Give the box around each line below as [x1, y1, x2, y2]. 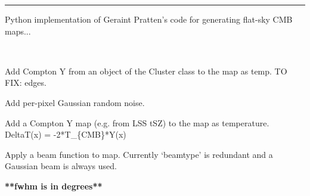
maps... [5, 24, 31, 37]
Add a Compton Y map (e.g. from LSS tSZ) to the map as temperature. [5, 116, 269, 129]
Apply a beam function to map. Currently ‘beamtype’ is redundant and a [5, 148, 273, 160]
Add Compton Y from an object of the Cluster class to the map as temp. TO [5, 64, 287, 77]
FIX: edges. [5, 76, 46, 89]
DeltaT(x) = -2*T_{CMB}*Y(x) [5, 128, 126, 141]
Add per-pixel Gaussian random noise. [5, 96, 145, 108]
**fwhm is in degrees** [5, 179, 103, 192]
